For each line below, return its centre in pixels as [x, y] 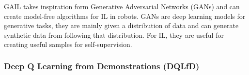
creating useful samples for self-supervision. [68, 44]
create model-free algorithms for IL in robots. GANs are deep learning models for [125, 16]
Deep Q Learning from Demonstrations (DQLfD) [102, 66]
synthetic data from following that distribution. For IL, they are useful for [114, 35]
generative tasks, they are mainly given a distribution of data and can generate [121, 25]
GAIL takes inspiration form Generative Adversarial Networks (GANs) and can [122, 6]
